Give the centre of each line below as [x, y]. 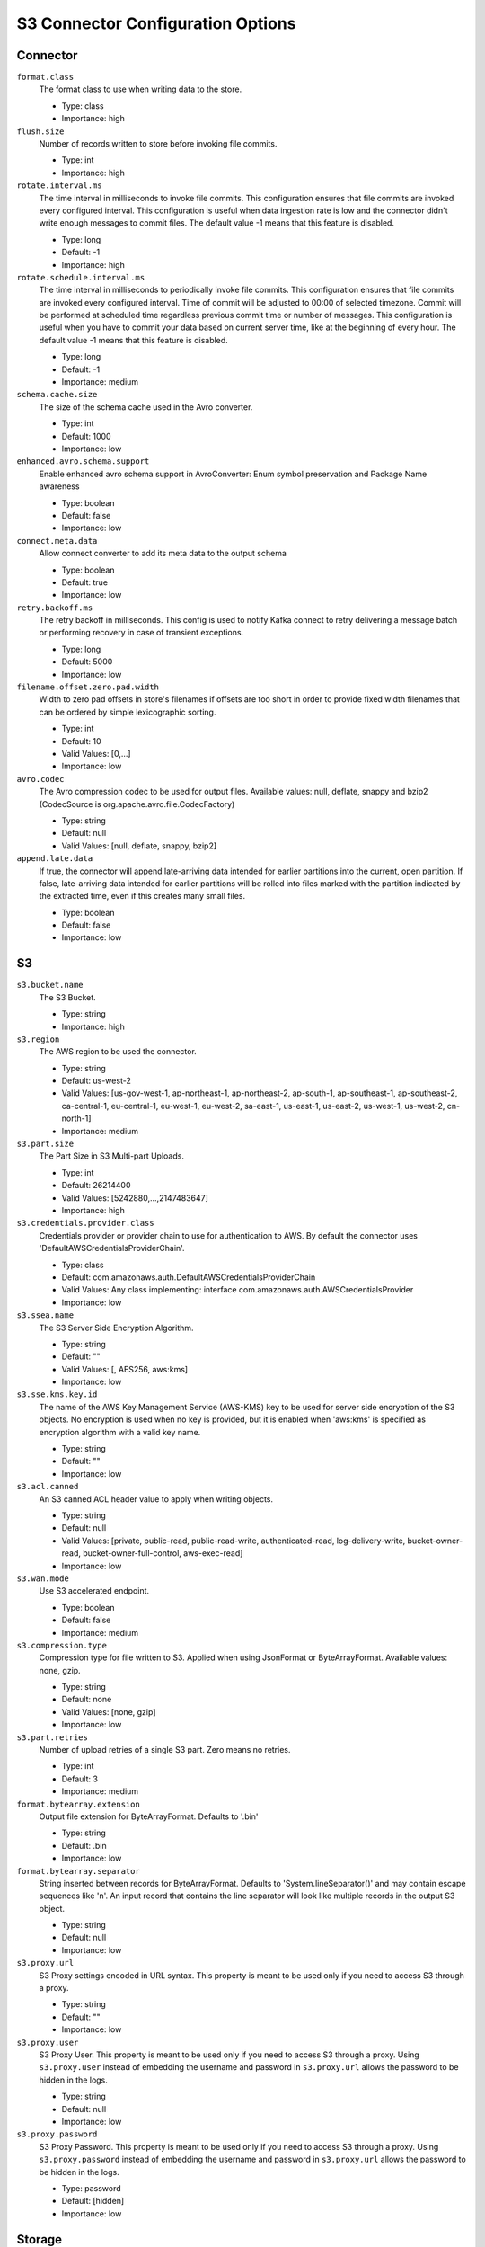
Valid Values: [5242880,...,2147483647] [135, 1198]
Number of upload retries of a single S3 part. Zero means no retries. [165, 1750]
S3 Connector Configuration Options [156, 23]
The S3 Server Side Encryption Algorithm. [116, 1328]
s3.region [38, 1039]
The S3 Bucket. [67, 997]
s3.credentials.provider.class [85, 1223]
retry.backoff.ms [55, 608]
